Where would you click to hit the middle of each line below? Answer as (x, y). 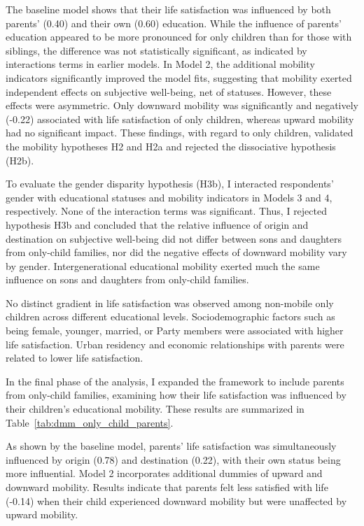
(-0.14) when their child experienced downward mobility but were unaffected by (176, 500)
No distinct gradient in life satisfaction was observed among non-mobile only (170, 303)
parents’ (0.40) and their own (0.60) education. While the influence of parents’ (174, 23)
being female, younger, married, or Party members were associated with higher (175, 330)
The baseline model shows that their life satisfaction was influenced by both (168, 9)
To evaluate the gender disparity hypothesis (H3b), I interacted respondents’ (170, 184)
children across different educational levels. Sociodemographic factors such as (170, 317)
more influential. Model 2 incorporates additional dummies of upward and (164, 473)
